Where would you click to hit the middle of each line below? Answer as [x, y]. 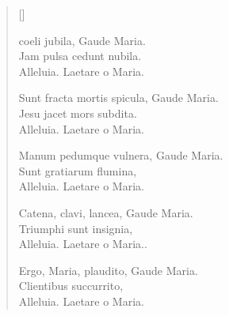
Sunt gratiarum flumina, [78, 170]
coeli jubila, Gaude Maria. [82, 40]
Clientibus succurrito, [71, 286]
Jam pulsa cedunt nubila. [80, 56]
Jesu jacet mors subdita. [78, 113]
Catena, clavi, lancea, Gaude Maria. [106, 212]
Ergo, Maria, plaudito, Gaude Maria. [108, 270]
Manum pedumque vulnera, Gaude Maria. [121, 155]
